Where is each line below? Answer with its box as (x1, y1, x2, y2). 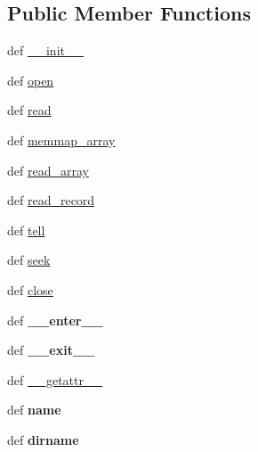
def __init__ (7, 41, 84, 60)
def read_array (7, 160, 89, 179)
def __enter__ (7, 310, 103, 329)
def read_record (7, 191, 95, 210)
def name (7, 400, 61, 419)
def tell (7, 220, 45, 239)
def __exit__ (7, 341, 95, 359)
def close (7, 280, 53, 299)
